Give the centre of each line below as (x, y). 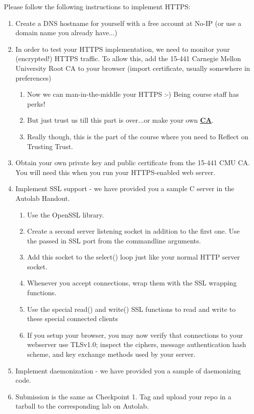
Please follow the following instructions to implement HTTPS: (97, 6)
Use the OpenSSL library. (66, 214)
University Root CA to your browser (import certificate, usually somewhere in (133, 68)
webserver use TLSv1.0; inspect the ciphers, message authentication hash (137, 344)
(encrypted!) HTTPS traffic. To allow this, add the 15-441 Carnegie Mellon (128, 58)
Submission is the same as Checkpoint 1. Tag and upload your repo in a (123, 396)
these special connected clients (72, 318)
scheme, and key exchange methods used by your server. (111, 354)
